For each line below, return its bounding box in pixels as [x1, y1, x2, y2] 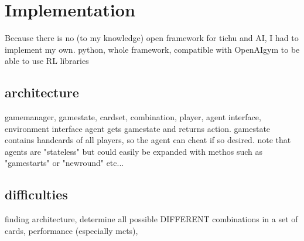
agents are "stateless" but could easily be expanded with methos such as [5, 145, 263, 157]
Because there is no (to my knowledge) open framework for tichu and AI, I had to [5, 32, 299, 44]
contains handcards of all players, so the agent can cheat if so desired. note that [5, 134, 291, 146]
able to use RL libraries [5, 55, 89, 67]
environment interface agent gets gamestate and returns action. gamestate [5, 122, 271, 134]
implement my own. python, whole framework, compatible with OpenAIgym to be [5, 43, 300, 55]
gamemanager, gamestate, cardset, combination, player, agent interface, [5, 111, 261, 123]
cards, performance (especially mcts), [5, 224, 138, 236]
